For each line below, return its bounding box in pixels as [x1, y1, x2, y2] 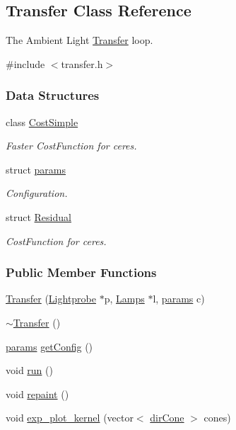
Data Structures [6, 86, 100, 104]
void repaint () [6, 386, 69, 401]
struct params [6, 162, 66, 176]
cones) [203, 410, 231, 425]
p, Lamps [104, 291, 145, 306]
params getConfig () [6, 339, 93, 353]
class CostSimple [6, 114, 78, 129]
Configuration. [6, 186, 68, 200]
